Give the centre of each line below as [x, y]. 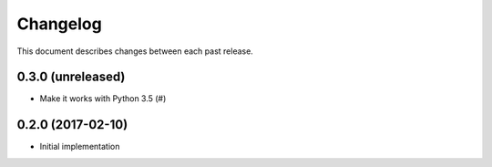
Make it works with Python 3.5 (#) [103, 99]
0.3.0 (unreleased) [71, 77]
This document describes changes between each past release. [135, 51]
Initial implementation [80, 147]
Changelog [59, 24]
